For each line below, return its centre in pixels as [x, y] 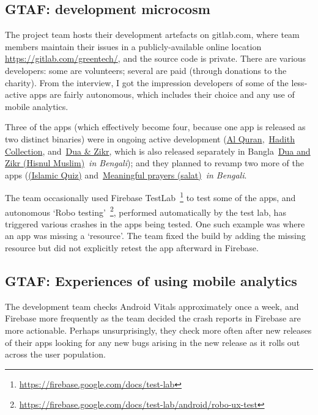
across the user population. [55, 354]
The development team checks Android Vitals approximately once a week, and [152, 306]
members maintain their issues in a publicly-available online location [133, 46]
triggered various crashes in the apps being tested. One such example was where [155, 223]
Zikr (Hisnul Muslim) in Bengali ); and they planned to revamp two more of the [154, 163]
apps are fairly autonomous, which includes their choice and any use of [162, 94]
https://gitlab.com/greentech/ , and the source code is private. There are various [156, 58]
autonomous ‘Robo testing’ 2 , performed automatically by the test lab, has [146, 211]
